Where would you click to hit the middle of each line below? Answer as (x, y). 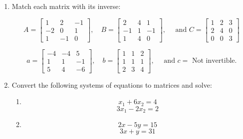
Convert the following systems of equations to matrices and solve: (112, 84)
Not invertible (213, 61)
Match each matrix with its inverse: (66, 6)
